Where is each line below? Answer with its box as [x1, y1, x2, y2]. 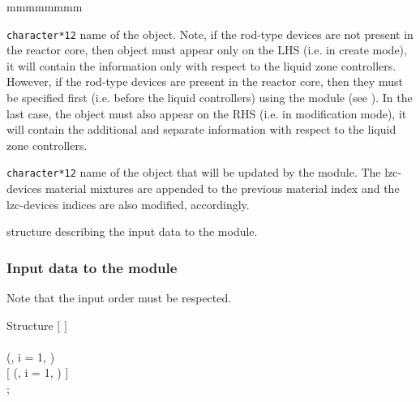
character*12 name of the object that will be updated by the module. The [6, 164, 381, 181]
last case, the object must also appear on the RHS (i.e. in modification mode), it [6, 105, 407, 122]
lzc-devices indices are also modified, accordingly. [6, 195, 250, 212]
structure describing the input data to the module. [6, 223, 258, 240]
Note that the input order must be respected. [6, 289, 232, 306]
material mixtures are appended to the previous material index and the [45, 180, 400, 197]
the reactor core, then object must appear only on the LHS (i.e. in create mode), [6, 41, 407, 58]
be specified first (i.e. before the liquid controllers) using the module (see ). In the [6, 89, 413, 106]
